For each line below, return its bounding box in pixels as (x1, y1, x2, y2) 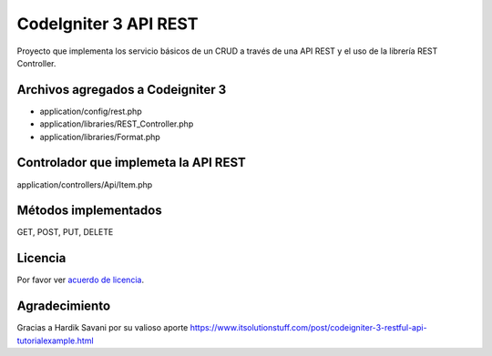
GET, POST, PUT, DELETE (16, 227, 114, 238)
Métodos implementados (16, 203, 163, 219)
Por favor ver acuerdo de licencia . (16, 274, 145, 286)
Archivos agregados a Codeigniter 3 (16, 82, 227, 97)
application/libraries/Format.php (39, 131, 161, 142)
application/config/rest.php (39, 106, 142, 117)
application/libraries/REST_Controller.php (39, 118, 194, 129)
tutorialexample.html (16, 335, 95, 346)
